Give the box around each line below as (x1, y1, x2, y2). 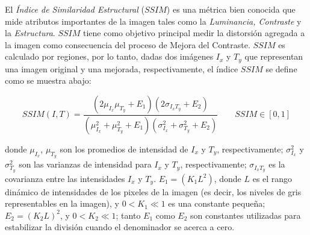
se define (265, 62, 297, 75)
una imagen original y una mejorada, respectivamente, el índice (5, 62, 238, 75)
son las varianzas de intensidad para (19, 158, 152, 171)
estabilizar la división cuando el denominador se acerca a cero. (5, 221, 235, 233)
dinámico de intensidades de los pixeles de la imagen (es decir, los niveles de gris (5, 185, 302, 198)
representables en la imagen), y (5, 197, 119, 210)
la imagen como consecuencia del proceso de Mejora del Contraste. (5, 38, 250, 51)
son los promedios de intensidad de (60, 142, 188, 155)
